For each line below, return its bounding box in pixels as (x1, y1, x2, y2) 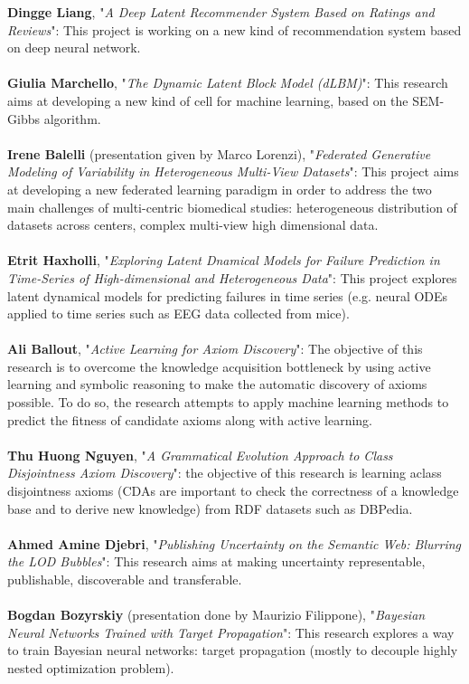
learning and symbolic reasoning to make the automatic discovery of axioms (7, 375, 427, 394)
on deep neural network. (7, 38, 141, 57)
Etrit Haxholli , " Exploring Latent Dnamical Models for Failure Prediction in (7, 251, 440, 270)
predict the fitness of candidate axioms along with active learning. (7, 410, 372, 429)
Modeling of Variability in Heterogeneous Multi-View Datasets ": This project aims (7, 162, 459, 181)
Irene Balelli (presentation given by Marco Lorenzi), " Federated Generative (7, 144, 431, 163)
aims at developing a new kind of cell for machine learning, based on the (7, 90, 408, 109)
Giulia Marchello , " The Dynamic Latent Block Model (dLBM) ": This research (7, 73, 448, 92)
